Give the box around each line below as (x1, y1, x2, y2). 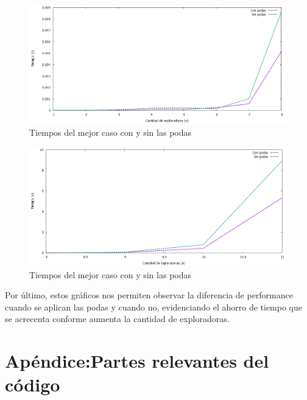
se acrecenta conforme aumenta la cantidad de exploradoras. (5, 312, 230, 325)
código (5, 372, 60, 397)
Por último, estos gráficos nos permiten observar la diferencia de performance (5, 289, 293, 301)
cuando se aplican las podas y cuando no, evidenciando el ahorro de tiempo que (5, 300, 302, 313)
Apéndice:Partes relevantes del (5, 348, 269, 373)
